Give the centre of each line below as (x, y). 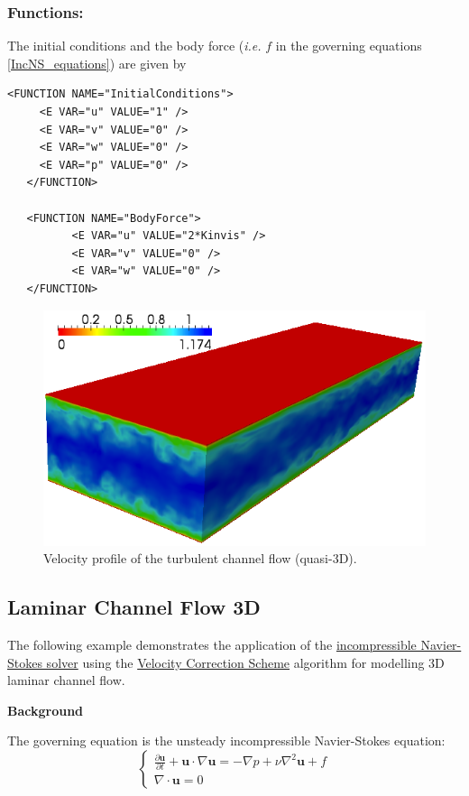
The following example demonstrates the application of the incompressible (212, 645)
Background (46, 710)
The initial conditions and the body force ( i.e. (134, 46)
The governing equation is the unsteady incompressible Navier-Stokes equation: (226, 740)
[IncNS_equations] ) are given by (97, 63)
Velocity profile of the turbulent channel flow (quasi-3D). (200, 558)
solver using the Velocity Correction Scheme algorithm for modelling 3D (245, 662)
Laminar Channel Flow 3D (134, 607)
